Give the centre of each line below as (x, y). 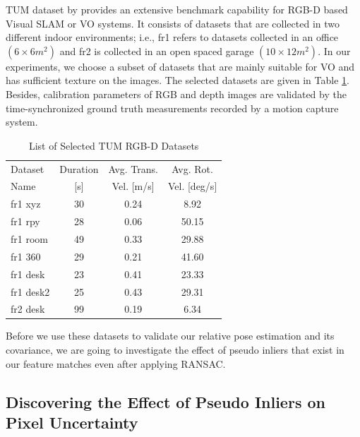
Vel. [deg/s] (192, 186)
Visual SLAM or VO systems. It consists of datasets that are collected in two (173, 23)
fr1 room (29, 238)
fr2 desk (28, 309)
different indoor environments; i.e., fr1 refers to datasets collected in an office (172, 37)
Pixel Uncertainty (72, 422)
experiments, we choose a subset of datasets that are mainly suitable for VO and (180, 66)
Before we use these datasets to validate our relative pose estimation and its (170, 336)
